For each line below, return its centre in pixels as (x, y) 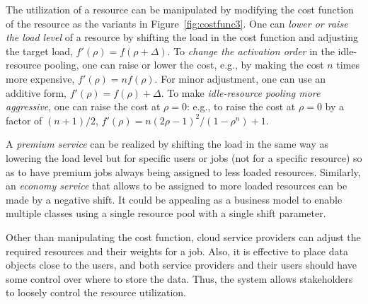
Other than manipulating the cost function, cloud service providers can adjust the (183, 236)
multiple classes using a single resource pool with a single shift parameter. (166, 213)
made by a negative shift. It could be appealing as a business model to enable (174, 199)
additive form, (36, 92)
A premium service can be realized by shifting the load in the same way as (167, 144)
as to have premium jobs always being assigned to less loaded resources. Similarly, (183, 171)
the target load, (39, 51)
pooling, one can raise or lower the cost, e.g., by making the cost (184, 65)
